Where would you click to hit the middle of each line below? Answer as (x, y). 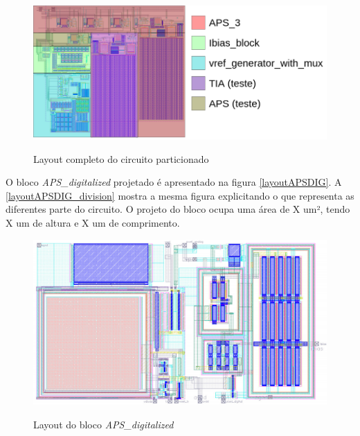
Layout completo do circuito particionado (121, 158)
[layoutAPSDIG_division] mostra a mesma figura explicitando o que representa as (180, 195)
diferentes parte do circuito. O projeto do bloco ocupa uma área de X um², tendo (178, 209)
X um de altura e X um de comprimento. (93, 223)
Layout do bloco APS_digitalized (103, 425)
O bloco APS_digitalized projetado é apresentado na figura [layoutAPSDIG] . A (174, 182)
